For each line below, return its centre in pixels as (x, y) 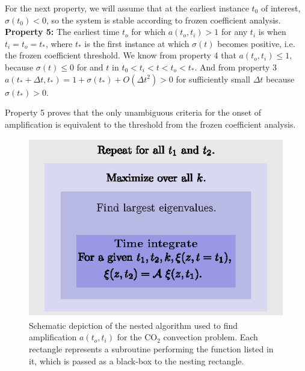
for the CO (137, 337)
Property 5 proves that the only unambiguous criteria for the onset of (133, 112)
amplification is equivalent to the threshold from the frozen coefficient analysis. (150, 124)
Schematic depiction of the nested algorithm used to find (134, 325)
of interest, (281, 8)
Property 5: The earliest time (62, 32)
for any (234, 32)
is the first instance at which (137, 43)
